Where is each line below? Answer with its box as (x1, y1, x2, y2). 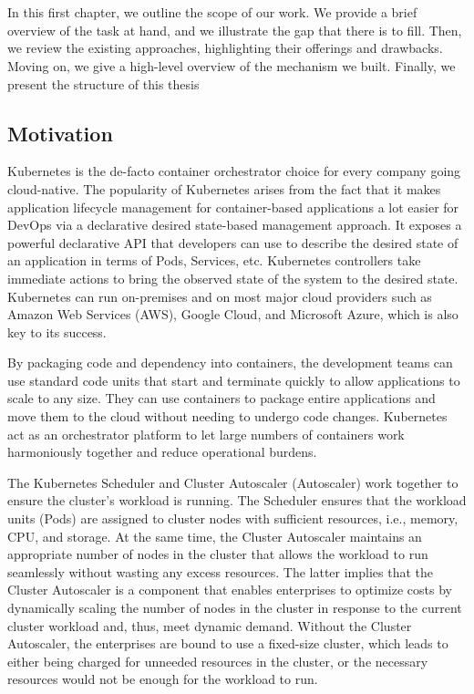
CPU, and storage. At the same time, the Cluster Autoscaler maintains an (7, 526, 422, 545)
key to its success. (7, 322, 107, 341)
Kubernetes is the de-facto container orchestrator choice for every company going (7, 161, 461, 181)
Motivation (7, 119, 113, 147)
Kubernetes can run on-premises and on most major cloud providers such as (7, 286, 432, 306)
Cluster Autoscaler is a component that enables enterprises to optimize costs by (7, 580, 452, 599)
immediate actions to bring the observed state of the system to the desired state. (7, 268, 459, 287)
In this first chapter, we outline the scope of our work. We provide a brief (7, 3, 417, 22)
